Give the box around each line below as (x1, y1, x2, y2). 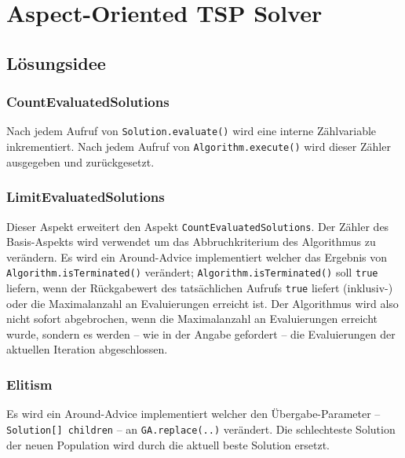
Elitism (6, 374, 53, 394)
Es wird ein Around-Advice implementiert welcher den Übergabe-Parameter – (6, 405, 381, 422)
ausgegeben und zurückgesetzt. (6, 153, 155, 170)
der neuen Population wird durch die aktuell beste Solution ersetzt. (6, 436, 330, 453)
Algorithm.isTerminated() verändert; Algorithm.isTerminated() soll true (6, 264, 378, 280)
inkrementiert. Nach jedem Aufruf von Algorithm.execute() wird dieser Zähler (6, 138, 391, 155)
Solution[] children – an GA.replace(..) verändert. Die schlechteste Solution (6, 420, 396, 437)
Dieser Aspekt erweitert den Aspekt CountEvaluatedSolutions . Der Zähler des (6, 218, 389, 234)
